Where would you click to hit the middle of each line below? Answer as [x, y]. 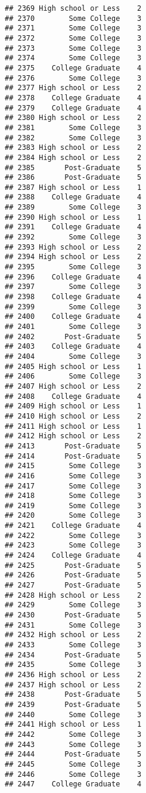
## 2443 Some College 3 [73, 744]
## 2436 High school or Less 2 [73, 674]
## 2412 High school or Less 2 [73, 436]
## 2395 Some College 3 [73, 267]
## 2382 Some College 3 [73, 138]
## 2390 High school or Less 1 [73, 217]
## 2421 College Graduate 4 [73, 526]
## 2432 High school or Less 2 [73, 635]
